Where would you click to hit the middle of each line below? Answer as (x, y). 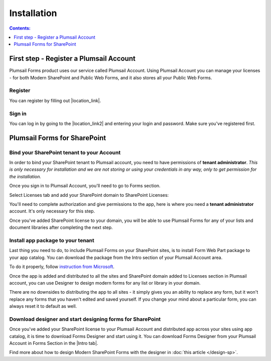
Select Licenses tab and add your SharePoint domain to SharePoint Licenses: (89, 195)
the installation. (25, 176)
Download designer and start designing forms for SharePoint (85, 319)
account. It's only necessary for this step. (52, 211)
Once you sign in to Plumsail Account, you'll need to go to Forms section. (85, 186)
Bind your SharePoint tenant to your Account (65, 152)
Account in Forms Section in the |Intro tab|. (54, 343)
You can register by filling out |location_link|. (55, 100)
